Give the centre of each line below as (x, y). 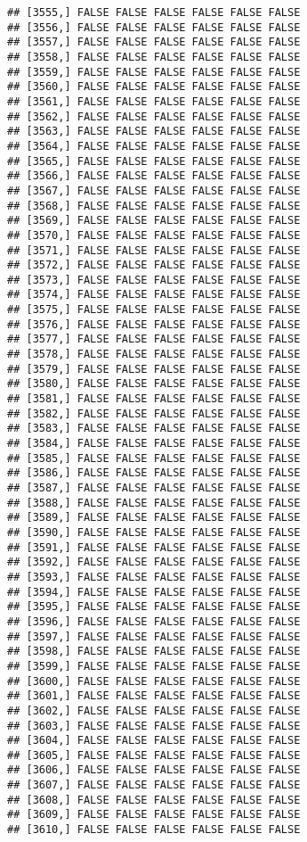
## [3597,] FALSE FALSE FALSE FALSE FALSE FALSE (154, 636)
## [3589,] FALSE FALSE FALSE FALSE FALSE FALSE (154, 518)
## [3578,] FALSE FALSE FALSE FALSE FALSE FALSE (154, 355)
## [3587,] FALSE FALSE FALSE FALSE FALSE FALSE (154, 488)
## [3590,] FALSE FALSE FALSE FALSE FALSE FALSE (154, 532)
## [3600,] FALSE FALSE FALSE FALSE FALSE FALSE (154, 681)
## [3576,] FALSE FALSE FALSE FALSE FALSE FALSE (154, 324)
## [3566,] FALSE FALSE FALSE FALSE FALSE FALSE (154, 176)
